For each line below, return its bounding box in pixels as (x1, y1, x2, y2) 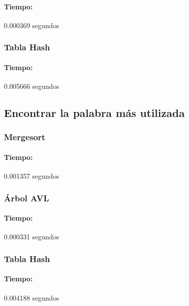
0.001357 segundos (4, 171, 60, 181)
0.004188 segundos (4, 292, 60, 303)
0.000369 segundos (4, 20, 60, 30)
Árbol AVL (4, 191, 49, 204)
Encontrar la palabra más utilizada (4, 105, 185, 120)
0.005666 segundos (4, 81, 60, 91)
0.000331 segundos (4, 231, 60, 242)
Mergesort (4, 131, 46, 143)
